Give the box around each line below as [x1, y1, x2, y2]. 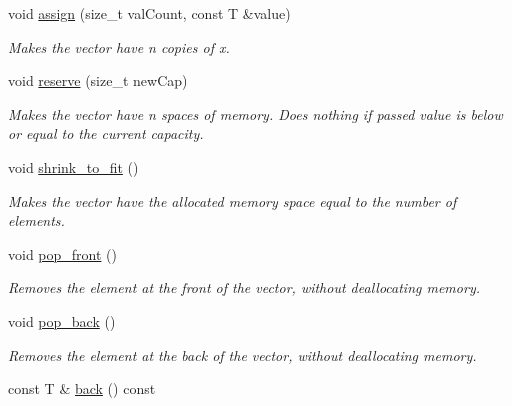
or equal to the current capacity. [8, 123, 204, 144]
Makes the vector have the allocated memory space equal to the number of [8, 190, 457, 211]
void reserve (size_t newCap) [8, 70, 188, 91]
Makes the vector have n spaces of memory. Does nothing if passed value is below [8, 103, 503, 124]
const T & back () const [8, 378, 156, 399]
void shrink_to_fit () [8, 156, 139, 177]
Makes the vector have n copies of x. [8, 36, 230, 57]
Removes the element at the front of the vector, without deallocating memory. [8, 277, 480, 298]
